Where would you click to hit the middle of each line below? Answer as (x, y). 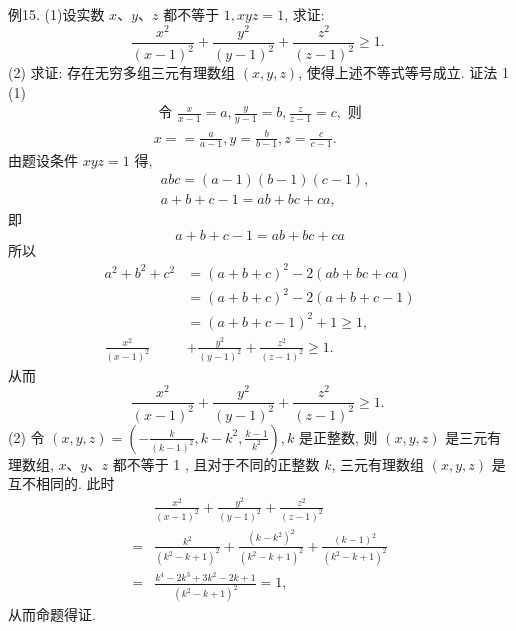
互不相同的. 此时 (61, 483)
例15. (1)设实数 (56, 14)
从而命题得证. (52, 614)
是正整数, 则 (338, 436)
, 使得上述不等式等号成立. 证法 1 (403, 72)
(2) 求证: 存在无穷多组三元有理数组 (122, 72)
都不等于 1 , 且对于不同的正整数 (216, 463)
